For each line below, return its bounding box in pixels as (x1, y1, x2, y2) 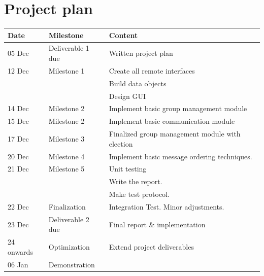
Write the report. (109, 176, 162, 187)
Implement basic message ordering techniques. (109, 151, 252, 161)
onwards (8, 246, 33, 257)
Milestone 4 (48, 151, 85, 161)
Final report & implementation (109, 219, 206, 229)
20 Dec (8, 151, 29, 161)
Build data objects (109, 78, 167, 88)
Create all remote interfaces (109, 65, 195, 76)
